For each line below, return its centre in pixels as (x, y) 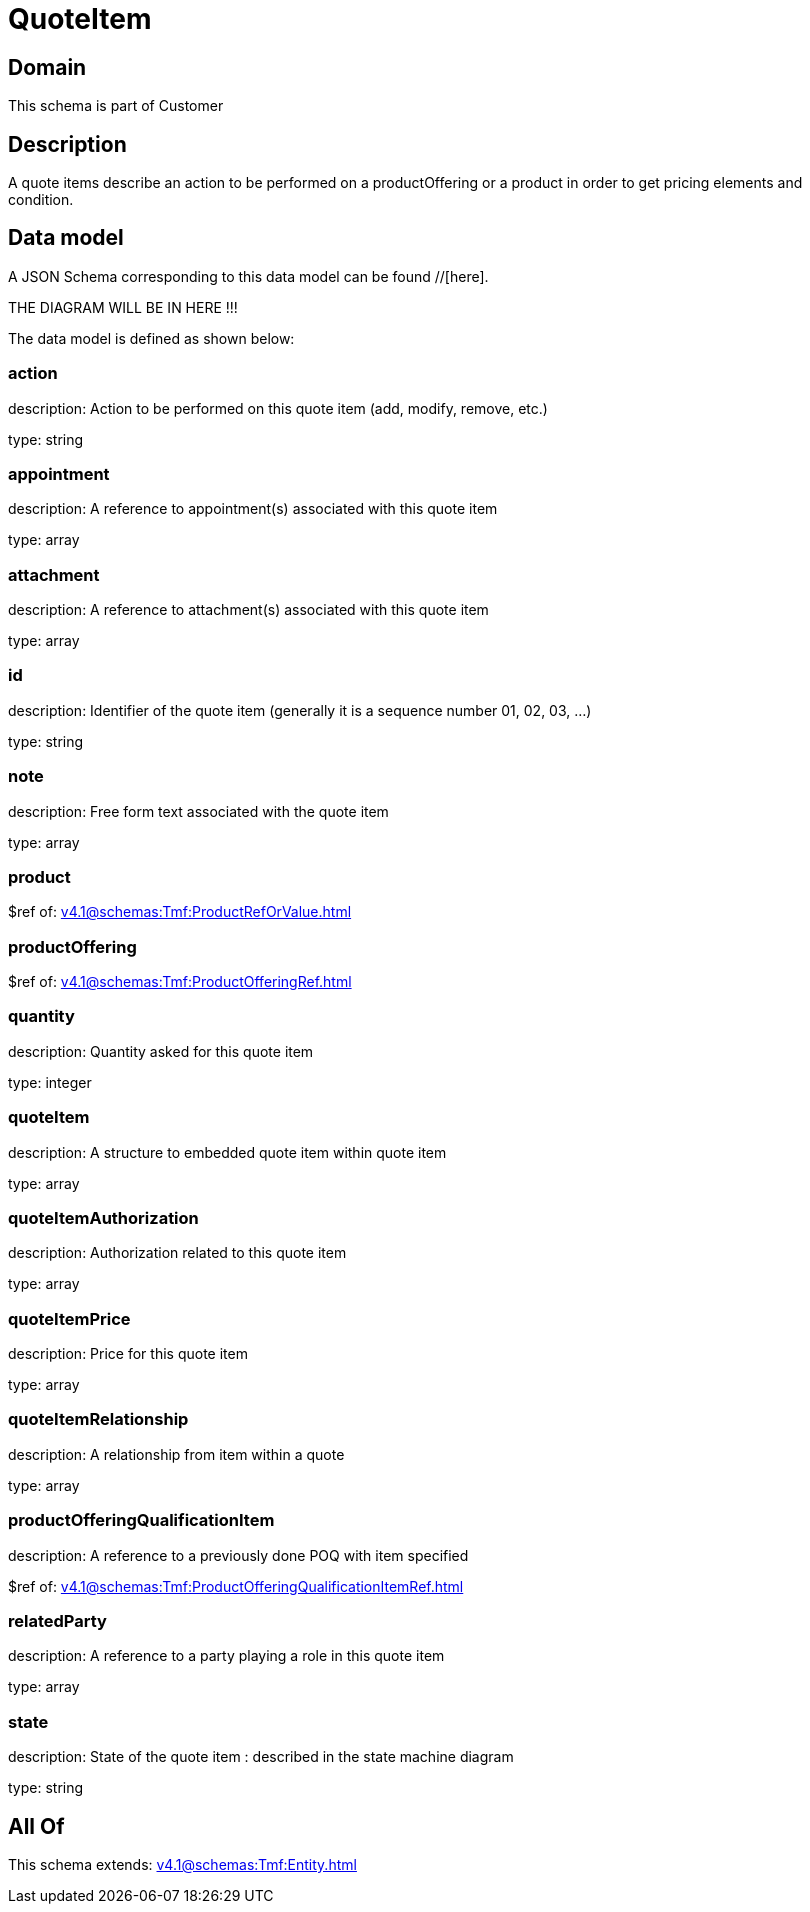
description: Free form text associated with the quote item (198, 811)
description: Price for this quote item (128, 1354)
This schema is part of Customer (116, 106)
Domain (47, 67)
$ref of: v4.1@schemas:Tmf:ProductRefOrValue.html (180, 912)
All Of (36, 1826)
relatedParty (57, 1620)
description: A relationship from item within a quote (176, 1454)
